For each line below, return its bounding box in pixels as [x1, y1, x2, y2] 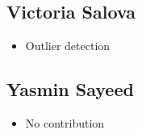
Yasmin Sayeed [6, 77, 134, 102]
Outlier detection [25, 37, 111, 54]
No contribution [25, 115, 105, 131]
